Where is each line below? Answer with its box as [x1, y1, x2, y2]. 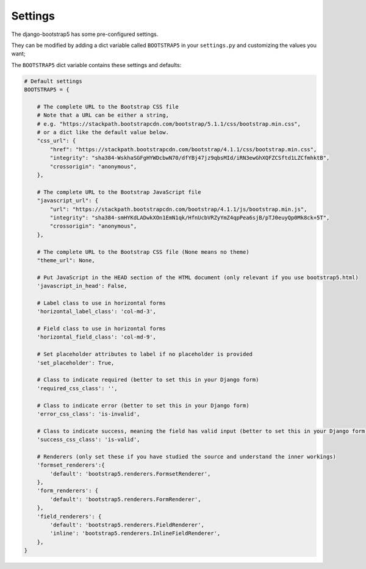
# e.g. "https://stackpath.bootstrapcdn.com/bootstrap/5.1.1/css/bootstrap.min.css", [37, 120, 301, 127]
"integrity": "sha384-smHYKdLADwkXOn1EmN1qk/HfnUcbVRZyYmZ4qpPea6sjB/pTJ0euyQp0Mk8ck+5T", [49, 214, 330, 221]
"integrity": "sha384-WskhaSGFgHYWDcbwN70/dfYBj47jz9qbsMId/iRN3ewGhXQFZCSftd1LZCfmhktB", [49, 154, 330, 162]
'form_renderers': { [37, 487, 99, 494]
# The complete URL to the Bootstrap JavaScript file [37, 188, 201, 195]
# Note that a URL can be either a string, [37, 112, 169, 119]
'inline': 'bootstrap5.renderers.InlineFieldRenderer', [49, 530, 221, 537]
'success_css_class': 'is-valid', [37, 436, 140, 443]
